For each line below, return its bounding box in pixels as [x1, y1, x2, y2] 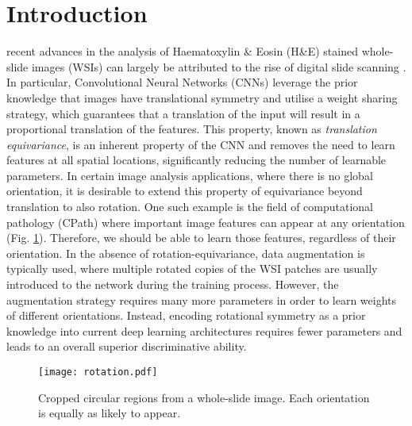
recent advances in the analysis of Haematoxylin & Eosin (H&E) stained [6, 43, 358, 59]
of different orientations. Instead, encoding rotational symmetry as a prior [6, 307, 366, 324]
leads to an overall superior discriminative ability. [6, 338, 247, 355]
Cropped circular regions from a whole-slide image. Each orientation [38, 389, 370, 405]
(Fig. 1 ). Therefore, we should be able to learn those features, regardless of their [6, 229, 396, 246]
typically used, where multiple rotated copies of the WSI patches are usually [6, 260, 378, 277]
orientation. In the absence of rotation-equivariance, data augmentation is [6, 244, 365, 261]
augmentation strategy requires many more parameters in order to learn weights [6, 291, 397, 308]
